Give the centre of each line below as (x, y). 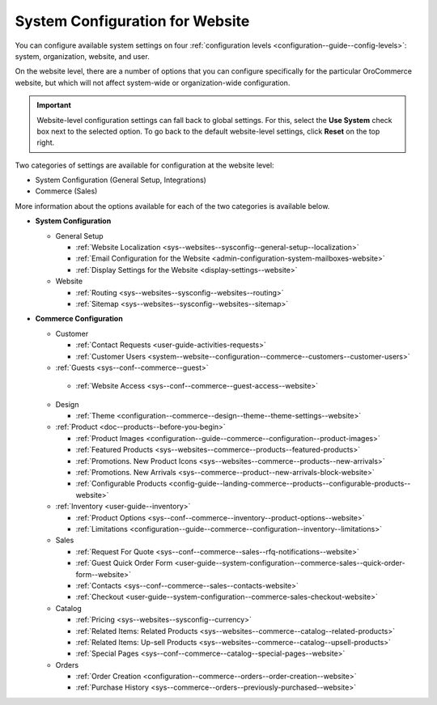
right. (46, 142)
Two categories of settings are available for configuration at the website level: (144, 165)
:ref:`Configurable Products (121, 484)
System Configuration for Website (132, 21)
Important (54, 105)
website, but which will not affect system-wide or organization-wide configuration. (153, 83)
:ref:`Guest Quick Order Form (124, 563)
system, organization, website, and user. (82, 56)
